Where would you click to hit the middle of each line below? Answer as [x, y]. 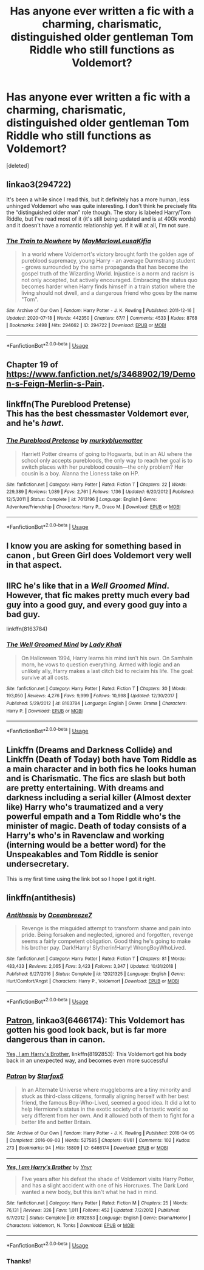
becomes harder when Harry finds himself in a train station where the [108, 286]
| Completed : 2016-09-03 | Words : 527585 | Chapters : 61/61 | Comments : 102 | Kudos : [98, 1141]
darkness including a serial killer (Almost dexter [99, 798]
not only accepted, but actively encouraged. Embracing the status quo [109, 280]
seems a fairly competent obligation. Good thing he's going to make [106, 941]
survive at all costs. [45, 677]
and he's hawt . [35, 423]
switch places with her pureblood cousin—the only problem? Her [102, 467]
